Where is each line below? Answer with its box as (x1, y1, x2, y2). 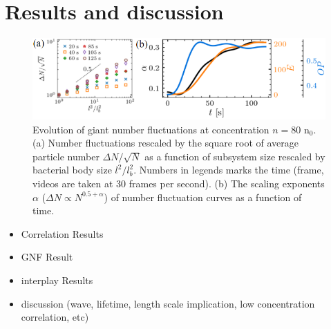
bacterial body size (32, 162, 112, 177)
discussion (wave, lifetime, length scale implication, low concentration (21, 296, 315, 310)
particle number (32, 149, 100, 163)
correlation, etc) (21, 310, 89, 324)
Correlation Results (21, 226, 104, 241)
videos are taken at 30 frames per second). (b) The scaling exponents (32, 176, 325, 190)
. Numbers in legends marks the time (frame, (133, 162, 324, 177)
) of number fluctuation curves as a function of (104, 189, 302, 204)
